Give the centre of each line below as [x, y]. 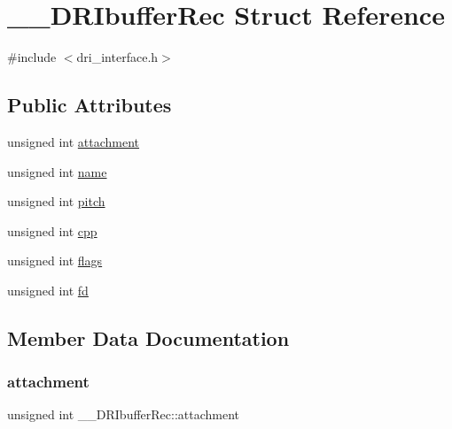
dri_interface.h [117, 57]
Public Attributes [90, 105]
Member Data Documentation [148, 337]
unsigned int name [57, 171]
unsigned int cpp [52, 230]
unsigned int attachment [74, 141]
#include [32, 57]
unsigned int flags [55, 260]
